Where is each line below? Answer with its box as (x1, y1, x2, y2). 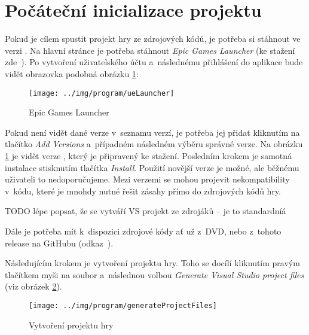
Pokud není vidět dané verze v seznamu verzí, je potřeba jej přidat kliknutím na (5, 126, 300, 138)
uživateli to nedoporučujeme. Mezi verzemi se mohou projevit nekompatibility (5, 173, 290, 185)
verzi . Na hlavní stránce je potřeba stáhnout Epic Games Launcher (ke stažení (5, 44, 295, 56)
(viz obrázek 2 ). (5, 280, 62, 293)
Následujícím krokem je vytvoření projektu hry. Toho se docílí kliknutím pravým (5, 257, 300, 269)
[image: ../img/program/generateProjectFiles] (29, 301, 217, 310)
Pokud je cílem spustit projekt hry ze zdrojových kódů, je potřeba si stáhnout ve (5, 32, 301, 45)
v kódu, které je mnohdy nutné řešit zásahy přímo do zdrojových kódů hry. (5, 184, 282, 197)
